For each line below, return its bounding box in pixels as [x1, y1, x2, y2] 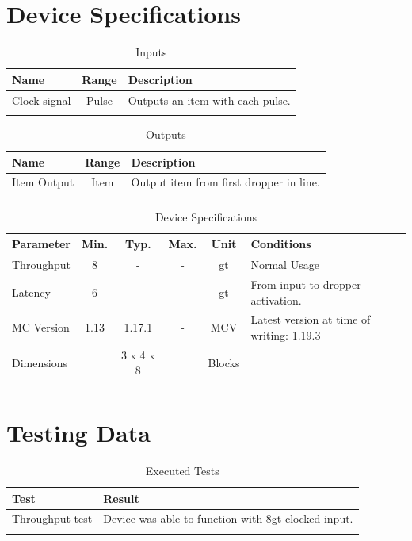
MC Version [12, 319, 70, 336]
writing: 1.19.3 [250, 327, 321, 343]
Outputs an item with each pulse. [128, 91, 291, 108]
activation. [250, 291, 302, 308]
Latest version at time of [250, 311, 371, 328]
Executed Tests [145, 462, 219, 478]
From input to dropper [250, 275, 361, 292]
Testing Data [6, 416, 151, 448]
